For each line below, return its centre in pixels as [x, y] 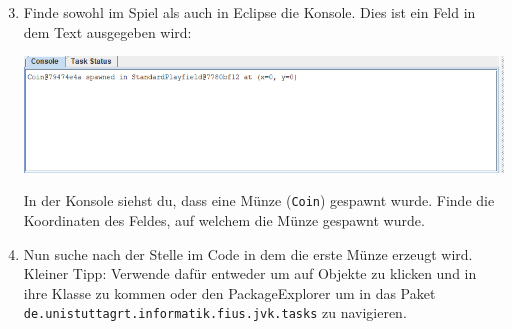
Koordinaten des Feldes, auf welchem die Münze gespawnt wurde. [224, 219]
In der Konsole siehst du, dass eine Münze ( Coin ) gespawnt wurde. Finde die [259, 200]
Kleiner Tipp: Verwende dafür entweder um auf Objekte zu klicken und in [250, 273]
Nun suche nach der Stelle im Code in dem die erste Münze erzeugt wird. [248, 253]
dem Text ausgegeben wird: [107, 31]
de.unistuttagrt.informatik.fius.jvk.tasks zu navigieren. [215, 312]
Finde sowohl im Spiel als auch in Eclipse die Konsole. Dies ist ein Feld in [249, 12]
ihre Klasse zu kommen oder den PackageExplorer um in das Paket [229, 292]
